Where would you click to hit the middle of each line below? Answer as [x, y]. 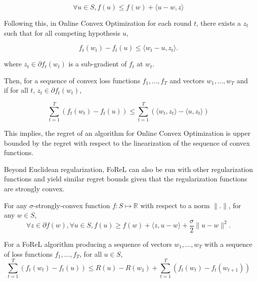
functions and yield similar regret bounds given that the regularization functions [126, 179]
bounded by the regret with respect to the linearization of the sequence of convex [127, 142]
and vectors [187, 80]
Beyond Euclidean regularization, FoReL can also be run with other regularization [128, 169]
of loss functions [28, 254]
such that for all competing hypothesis [62, 32]
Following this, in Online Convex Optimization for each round [98, 23]
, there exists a [219, 23]
